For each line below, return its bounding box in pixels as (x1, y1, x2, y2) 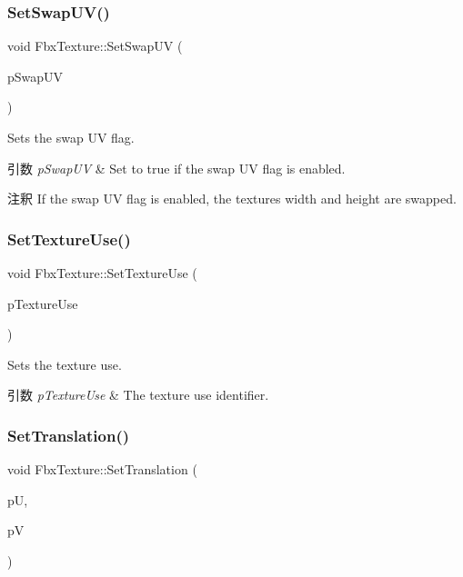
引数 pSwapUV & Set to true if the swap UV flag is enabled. (7, 158, 346, 177)
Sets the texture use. (7, 354, 122, 373)
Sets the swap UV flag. (7, 128, 135, 146)
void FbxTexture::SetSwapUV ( (7, 36, 183, 55)
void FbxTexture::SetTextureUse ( (7, 264, 197, 282)
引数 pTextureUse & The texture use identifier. (7, 385, 269, 404)
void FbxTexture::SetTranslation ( (7, 460, 197, 479)
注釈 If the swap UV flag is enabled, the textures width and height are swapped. (7, 189, 457, 208)
